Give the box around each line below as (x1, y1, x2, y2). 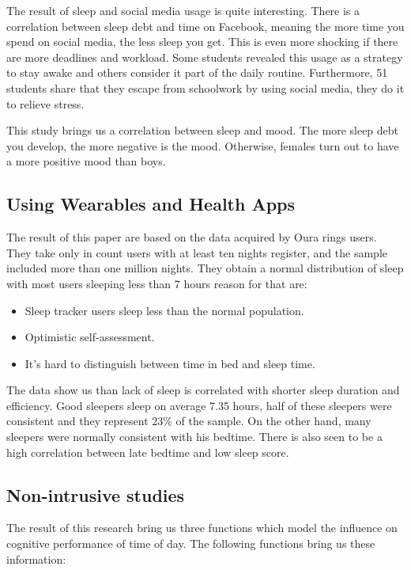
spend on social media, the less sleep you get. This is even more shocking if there (6, 33, 398, 50)
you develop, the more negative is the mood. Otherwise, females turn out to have (6, 137, 399, 154)
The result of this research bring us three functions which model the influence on (6, 519, 398, 536)
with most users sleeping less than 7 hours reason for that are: (6, 275, 307, 291)
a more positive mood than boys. (6, 153, 166, 169)
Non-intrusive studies (6, 482, 185, 507)
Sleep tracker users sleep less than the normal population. (25, 302, 304, 318)
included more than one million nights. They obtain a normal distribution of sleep (6, 260, 404, 276)
